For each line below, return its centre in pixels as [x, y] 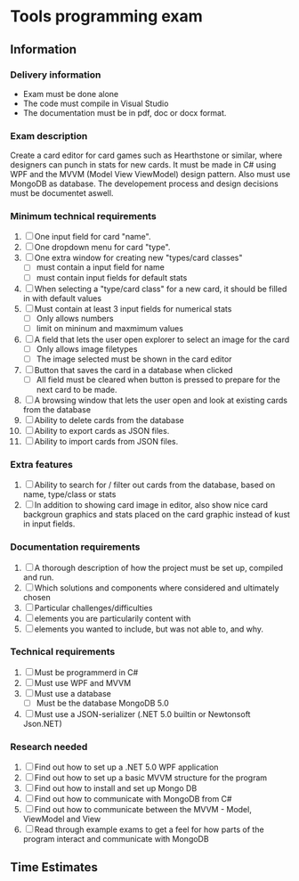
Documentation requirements [75, 547]
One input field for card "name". [93, 237]
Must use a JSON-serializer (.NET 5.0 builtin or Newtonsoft [142, 714]
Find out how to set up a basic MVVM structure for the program [151, 778]
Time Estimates [54, 867]
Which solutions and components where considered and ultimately [157, 587]
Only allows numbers [75, 318]
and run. [38, 577]
